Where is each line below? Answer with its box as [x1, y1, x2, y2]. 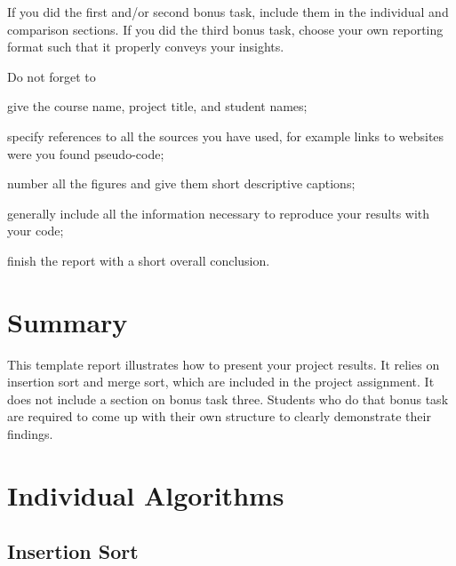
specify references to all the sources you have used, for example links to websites [7, 126, 444, 145]
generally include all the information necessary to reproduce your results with [7, 203, 430, 222]
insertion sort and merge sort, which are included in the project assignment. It [7, 372, 435, 391]
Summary [7, 303, 128, 339]
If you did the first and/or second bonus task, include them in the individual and [7, 3, 449, 20]
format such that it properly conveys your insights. [7, 37, 284, 56]
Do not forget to [7, 67, 96, 85]
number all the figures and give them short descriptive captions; [7, 174, 356, 193]
